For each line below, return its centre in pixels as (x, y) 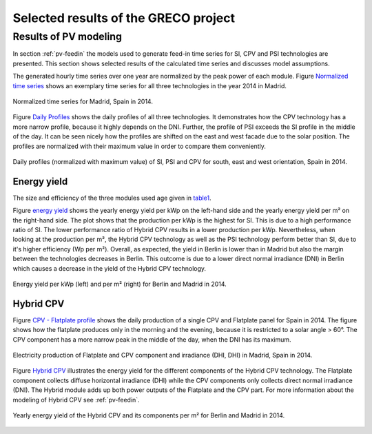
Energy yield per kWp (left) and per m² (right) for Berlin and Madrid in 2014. (120, 284)
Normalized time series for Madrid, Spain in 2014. (83, 101)
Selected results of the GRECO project (124, 18)
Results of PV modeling (67, 37)
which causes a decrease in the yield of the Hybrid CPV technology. (110, 268)
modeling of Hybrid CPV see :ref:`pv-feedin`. (76, 400)
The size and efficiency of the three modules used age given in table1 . (112, 198)
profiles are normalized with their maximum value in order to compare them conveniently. (139, 146)
